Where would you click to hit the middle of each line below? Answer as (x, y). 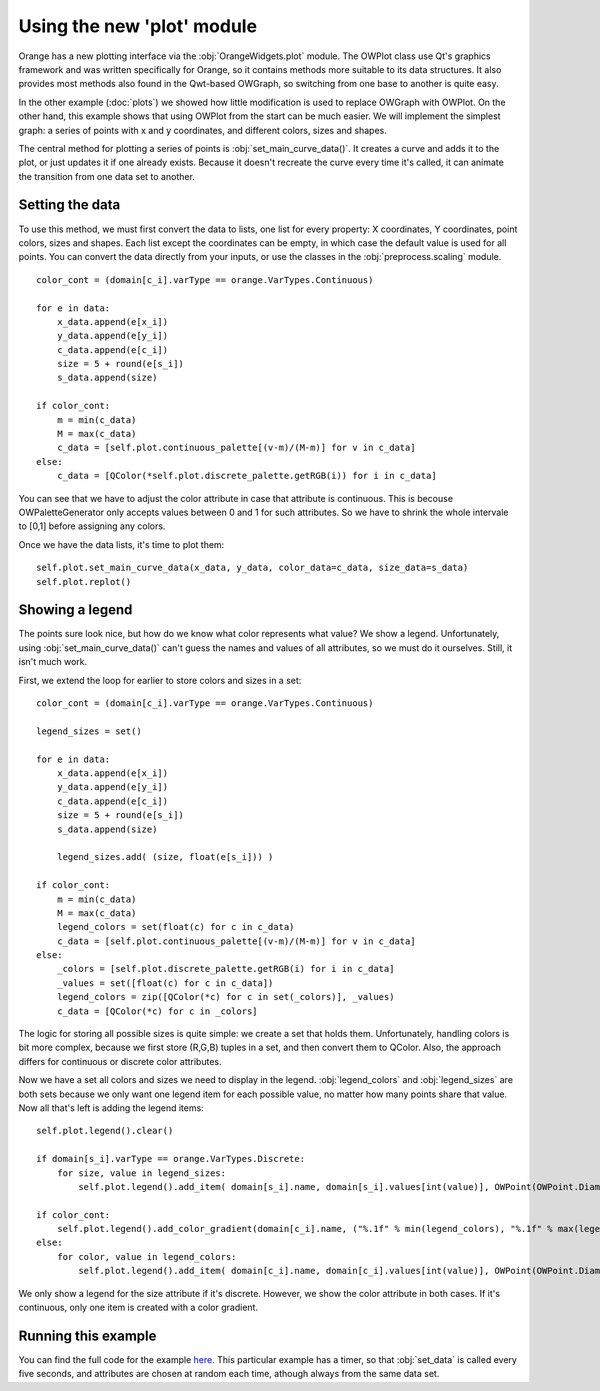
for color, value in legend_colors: (146, 1256)
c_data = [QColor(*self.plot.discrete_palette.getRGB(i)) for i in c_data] (246, 476)
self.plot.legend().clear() (105, 1131)
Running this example (87, 1335)
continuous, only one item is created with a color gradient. (138, 1307)
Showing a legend (75, 610)
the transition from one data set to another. (106, 176)
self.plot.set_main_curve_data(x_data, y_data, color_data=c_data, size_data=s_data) (252, 568)
